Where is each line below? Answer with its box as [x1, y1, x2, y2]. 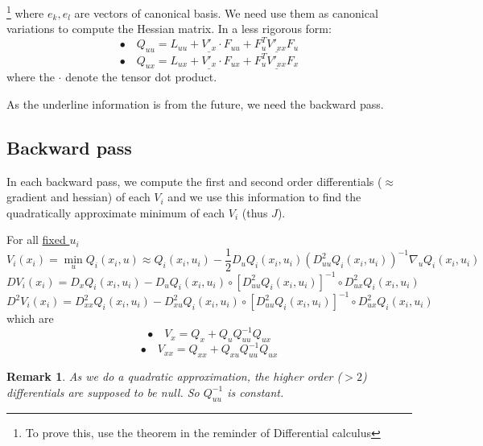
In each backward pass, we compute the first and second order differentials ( [6, 172, 382, 189]
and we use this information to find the [167, 188, 361, 205]
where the [6, 68, 55, 85]
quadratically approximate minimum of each [6, 204, 225, 221]
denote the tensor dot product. [65, 68, 217, 85]
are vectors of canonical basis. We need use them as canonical [74, 4, 378, 21]
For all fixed [6, 231, 66, 248]
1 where [6, 2, 44, 21]
